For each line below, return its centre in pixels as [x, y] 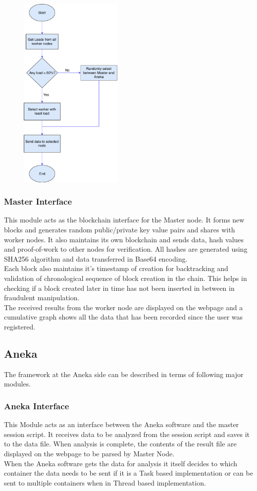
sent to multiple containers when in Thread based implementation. [105, 482]
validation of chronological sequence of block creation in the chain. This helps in [126, 278]
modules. [18, 384]
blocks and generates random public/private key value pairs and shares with [120, 230]
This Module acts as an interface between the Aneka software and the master [122, 424]
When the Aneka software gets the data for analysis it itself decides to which [121, 463]
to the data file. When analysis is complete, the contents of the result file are [120, 444]
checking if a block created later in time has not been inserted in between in [119, 288]
